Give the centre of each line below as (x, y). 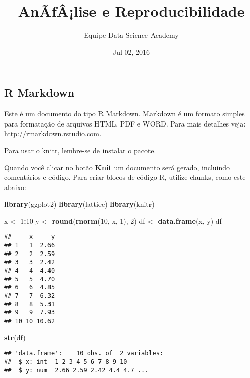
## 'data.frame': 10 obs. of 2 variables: (84, 354)
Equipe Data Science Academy (131, 35)
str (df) (15, 337)
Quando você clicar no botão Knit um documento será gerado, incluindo (117, 167)
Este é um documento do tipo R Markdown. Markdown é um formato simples (124, 114)
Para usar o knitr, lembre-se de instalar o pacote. (80, 150)
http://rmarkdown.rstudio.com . (53, 133)
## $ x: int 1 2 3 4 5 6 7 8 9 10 (66, 362)
